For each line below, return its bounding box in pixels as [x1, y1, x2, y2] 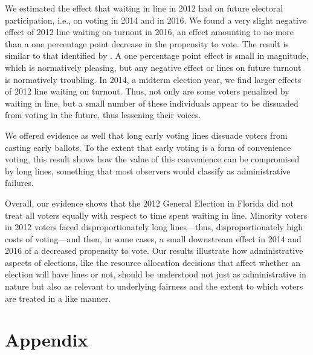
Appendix [5, 327, 88, 352]
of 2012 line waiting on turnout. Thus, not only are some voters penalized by [5, 85, 289, 98]
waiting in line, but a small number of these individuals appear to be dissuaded [5, 96, 298, 109]
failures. [5, 176, 34, 189]
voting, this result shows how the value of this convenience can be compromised [5, 153, 300, 165]
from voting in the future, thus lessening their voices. [5, 108, 201, 121]
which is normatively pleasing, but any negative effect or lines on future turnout [5, 61, 302, 73]
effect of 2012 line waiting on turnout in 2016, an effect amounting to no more [5, 25, 294, 38]
